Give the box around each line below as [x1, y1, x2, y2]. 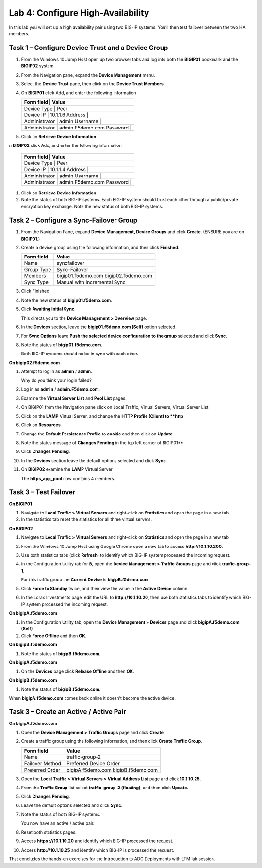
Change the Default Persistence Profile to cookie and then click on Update [21, 431, 173, 436]
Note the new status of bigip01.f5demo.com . [21, 297, 112, 303]
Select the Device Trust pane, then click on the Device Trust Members [21, 81, 164, 87]
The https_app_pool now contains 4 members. [21, 475, 115, 481]
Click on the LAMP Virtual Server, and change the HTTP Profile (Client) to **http [21, 413, 184, 419]
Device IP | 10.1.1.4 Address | [24, 166, 89, 173]
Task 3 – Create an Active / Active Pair [9, 708, 126, 716]
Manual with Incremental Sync [56, 279, 126, 286]
